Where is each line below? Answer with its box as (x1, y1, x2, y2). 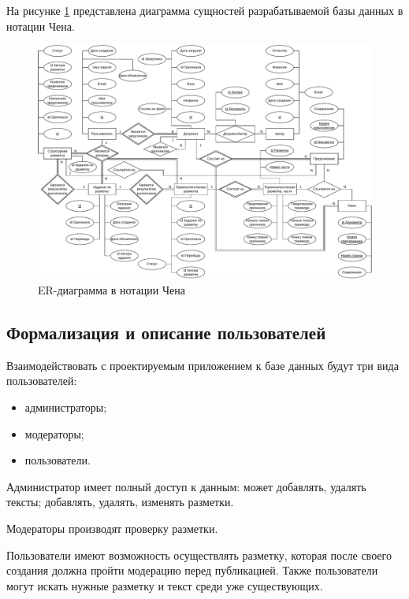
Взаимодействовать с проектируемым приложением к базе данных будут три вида (6, 357, 399, 373)
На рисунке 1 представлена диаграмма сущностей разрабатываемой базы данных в (6, 2, 403, 18)
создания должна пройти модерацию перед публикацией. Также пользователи (6, 562, 378, 579)
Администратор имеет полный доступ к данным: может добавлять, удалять (6, 478, 366, 494)
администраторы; (24, 399, 107, 416)
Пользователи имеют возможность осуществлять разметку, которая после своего (6, 546, 392, 563)
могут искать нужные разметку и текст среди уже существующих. (6, 577, 323, 593)
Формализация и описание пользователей (6, 320, 326, 345)
